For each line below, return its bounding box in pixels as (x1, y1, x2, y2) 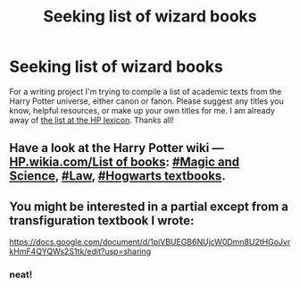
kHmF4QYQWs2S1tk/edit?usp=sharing (9, 246, 152, 257)
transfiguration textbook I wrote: (9, 213, 195, 228)
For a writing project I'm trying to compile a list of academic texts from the (9, 86, 282, 97)
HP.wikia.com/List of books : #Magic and (9, 155, 240, 170)
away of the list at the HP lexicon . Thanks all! (9, 114, 174, 125)
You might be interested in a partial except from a (9, 198, 288, 214)
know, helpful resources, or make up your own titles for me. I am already (9, 105, 275, 115)
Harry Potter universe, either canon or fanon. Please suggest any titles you (9, 96, 284, 106)
